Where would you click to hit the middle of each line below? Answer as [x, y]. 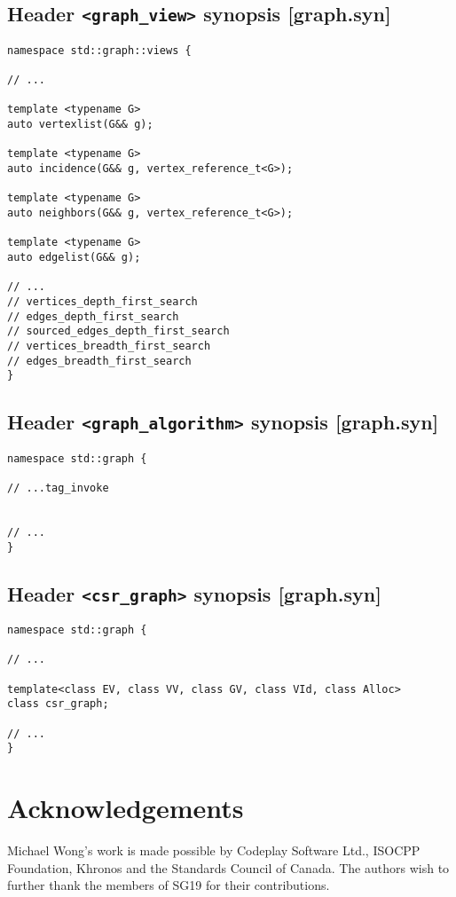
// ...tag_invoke [58, 488]
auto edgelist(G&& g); [74, 257]
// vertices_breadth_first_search [109, 346]
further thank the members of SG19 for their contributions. [169, 885]
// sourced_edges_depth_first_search [118, 331]
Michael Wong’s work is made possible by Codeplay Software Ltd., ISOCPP [214, 850]
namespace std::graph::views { [99, 50]
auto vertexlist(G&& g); [80, 125]
